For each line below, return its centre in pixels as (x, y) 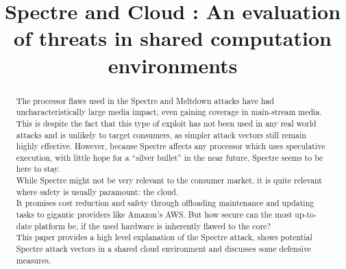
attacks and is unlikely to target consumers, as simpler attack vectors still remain (161, 134)
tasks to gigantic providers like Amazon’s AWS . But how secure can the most (154, 215)
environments (173, 65)
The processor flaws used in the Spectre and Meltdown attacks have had (145, 100)
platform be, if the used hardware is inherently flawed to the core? (153, 226)
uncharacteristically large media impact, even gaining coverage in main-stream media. (169, 112)
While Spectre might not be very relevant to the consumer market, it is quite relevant (169, 180)
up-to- (306, 215)
